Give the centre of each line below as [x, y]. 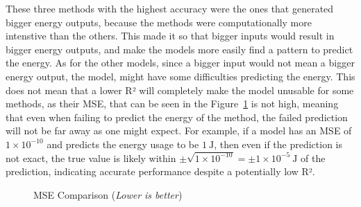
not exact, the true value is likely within [91, 157]
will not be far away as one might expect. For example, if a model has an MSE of [179, 130]
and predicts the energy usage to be [123, 144]
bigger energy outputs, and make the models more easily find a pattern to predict [179, 49]
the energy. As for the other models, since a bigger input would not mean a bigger [180, 63]
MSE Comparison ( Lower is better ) [108, 195]
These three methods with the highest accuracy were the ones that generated [170, 8]
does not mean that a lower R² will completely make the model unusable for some [180, 90]
